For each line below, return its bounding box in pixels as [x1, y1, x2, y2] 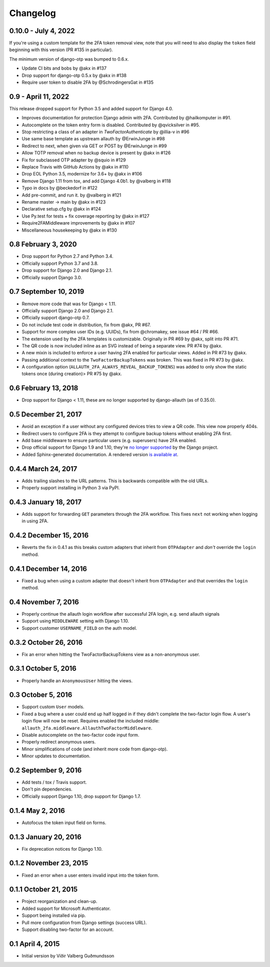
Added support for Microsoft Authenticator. [21, 905, 111, 911]
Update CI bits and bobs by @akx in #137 [21, 65, 107, 71]
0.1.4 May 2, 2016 [9, 806, 65, 815]
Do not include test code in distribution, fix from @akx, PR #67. [21, 321, 151, 328]
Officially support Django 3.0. [21, 274, 82, 280]
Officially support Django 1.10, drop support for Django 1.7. [21, 793, 141, 799]
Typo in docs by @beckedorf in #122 [21, 185, 97, 191]
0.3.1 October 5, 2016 [9, 664, 77, 673]
